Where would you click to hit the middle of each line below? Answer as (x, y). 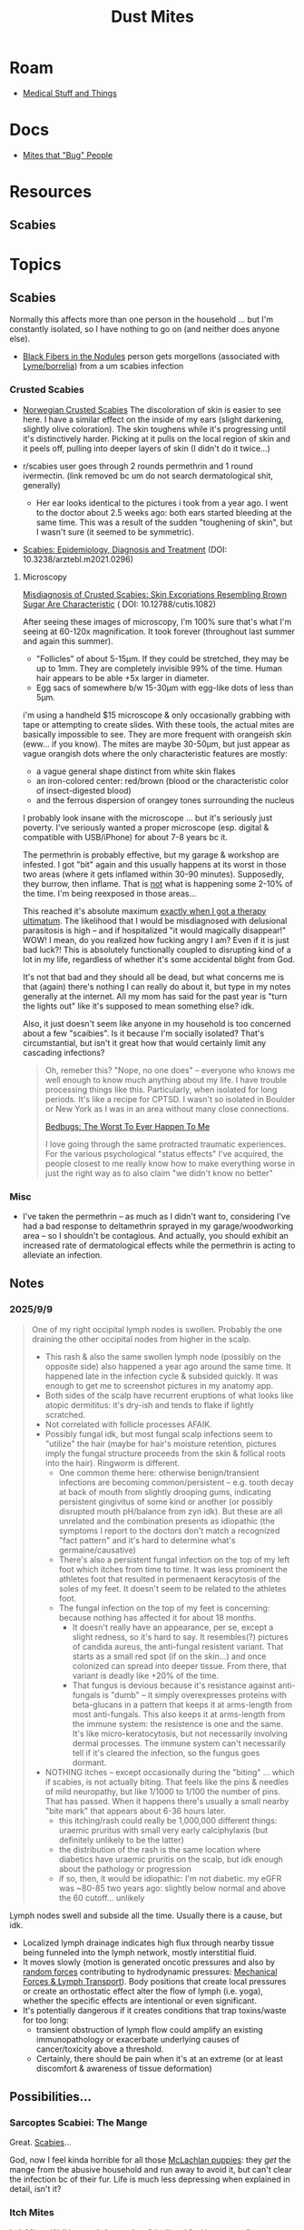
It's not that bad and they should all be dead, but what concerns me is (153, 977)
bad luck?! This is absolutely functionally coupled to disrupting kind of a (157, 949)
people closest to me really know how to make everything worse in (170, 1163)
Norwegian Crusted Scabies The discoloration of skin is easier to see (152, 409)
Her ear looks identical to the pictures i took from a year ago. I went (162, 503)
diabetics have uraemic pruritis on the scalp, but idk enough (171, 1859)
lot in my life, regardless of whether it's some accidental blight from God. (159, 959)
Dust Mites (152, 17)
